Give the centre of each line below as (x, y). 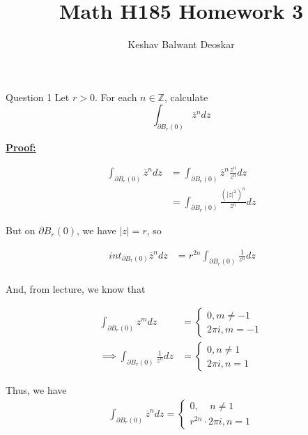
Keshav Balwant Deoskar (181, 44)
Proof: (21, 147)
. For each (116, 97)
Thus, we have (36, 390)
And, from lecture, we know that (76, 288)
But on (21, 230)
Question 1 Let (38, 97)
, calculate (186, 97)
